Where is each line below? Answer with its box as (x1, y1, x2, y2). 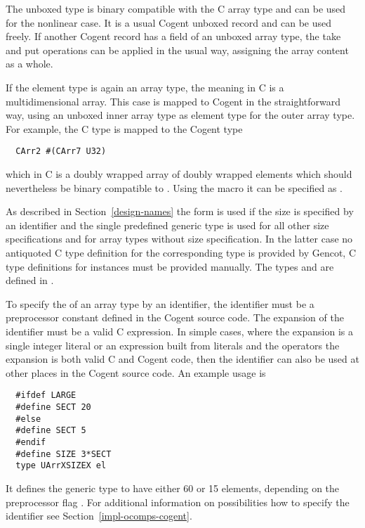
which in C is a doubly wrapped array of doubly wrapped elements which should (6, 167, 352, 181)
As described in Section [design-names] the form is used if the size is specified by (6, 204, 354, 219)
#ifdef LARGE (15, 390, 77, 401)
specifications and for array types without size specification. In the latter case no (6, 231, 353, 246)
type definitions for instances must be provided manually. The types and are (6, 259, 334, 273)
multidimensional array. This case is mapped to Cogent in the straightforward (6, 94, 340, 108)
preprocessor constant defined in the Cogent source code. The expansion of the (6, 310, 344, 325)
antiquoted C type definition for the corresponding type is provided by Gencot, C (6, 245, 357, 259)
